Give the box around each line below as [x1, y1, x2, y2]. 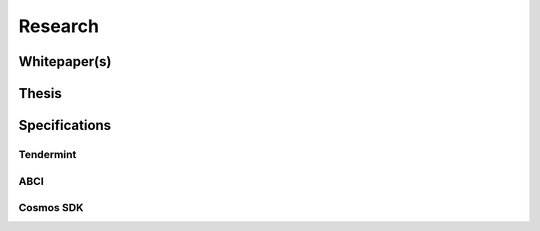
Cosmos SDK [18, 201, 84, 215]
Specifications [18, 117, 112, 134]
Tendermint [18, 147, 77, 161]
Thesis [18, 85, 62, 102]
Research [18, 15, 100, 37]
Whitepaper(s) [18, 53, 112, 70]
